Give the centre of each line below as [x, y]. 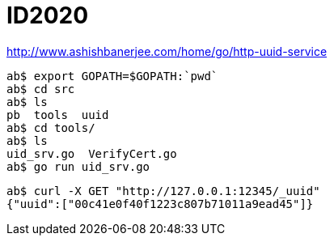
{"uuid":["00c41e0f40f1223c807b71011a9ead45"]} [160, 204]
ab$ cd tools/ [51, 127]
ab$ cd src [41, 89]
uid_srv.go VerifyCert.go [92, 153]
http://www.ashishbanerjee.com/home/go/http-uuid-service [167, 51]
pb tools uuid [58, 115]
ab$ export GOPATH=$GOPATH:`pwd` [112, 76]
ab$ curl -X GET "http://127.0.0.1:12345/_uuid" [163, 191]
